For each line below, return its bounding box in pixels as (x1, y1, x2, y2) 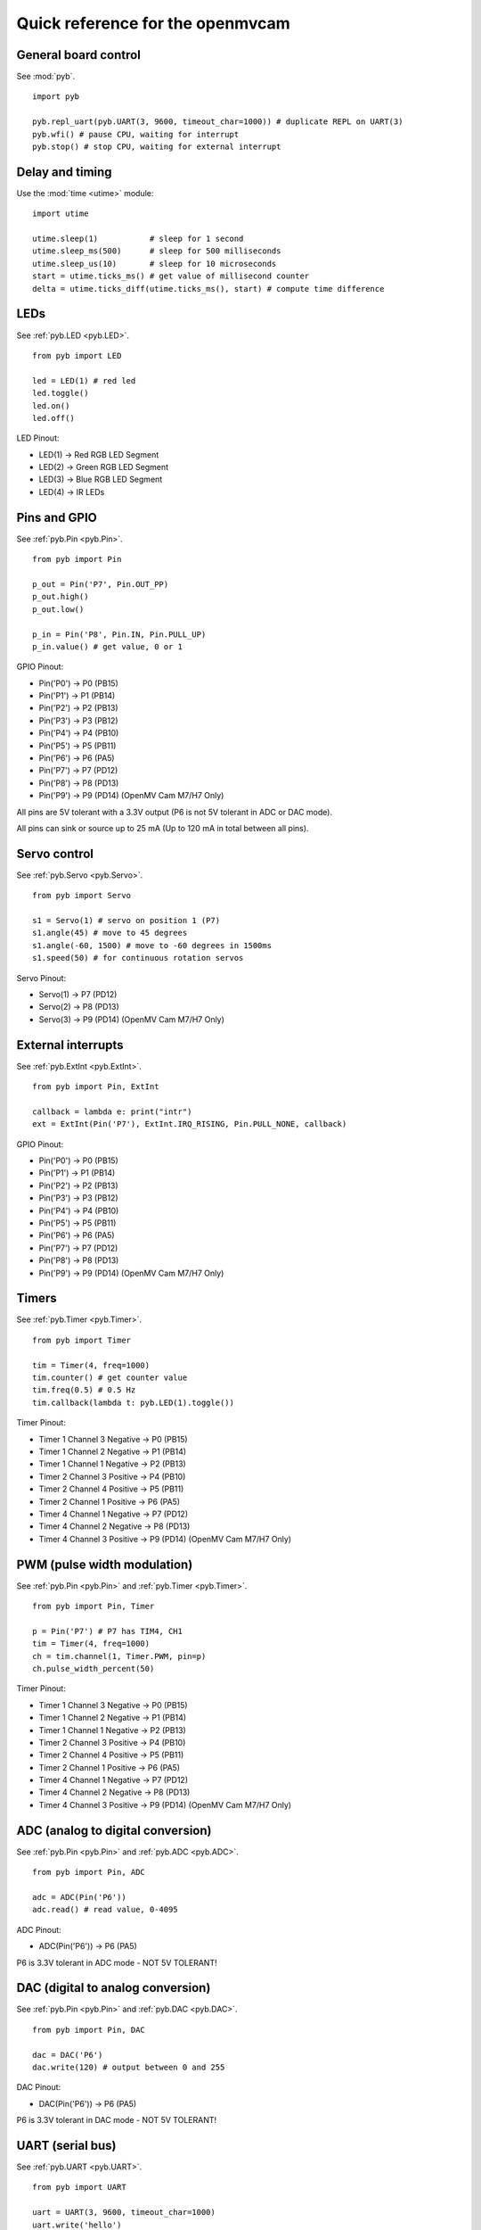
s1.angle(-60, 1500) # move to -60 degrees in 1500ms (32, 940, 272, 950)
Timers (16, 1291, 57, 1306)
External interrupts (16, 1037, 124, 1053)
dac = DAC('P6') (32, 2050, 103, 2060)
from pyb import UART (32, 2182, 126, 2193)
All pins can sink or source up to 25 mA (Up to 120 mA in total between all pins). (16, 822, 309, 833)
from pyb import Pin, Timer (32, 1601, 155, 1611)
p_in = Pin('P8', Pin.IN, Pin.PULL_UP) (32, 629, 207, 640)
